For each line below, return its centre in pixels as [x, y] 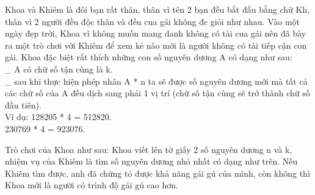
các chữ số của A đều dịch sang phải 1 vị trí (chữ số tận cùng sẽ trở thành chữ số [157, 93]
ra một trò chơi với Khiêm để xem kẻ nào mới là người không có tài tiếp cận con [156, 45]
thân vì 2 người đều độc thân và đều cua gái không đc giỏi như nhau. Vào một [153, 21]
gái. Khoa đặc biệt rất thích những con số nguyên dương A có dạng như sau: [149, 57]
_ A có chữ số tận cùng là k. [59, 69]
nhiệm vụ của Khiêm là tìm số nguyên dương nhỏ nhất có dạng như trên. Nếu [151, 161]
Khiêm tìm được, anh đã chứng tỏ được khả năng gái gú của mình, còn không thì [157, 173]
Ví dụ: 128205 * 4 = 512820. [58, 117]
